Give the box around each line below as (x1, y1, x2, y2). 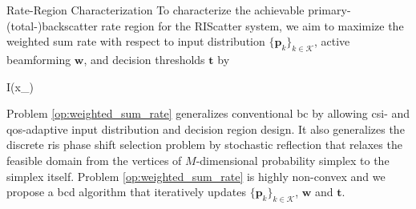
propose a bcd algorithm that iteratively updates (6, 183, 246, 200)
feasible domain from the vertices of (6, 151, 182, 168)
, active (313, 33, 350, 50)
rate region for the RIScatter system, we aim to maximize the (101, 17, 404, 34)
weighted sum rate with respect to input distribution (6, 33, 265, 50)
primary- (308, 2, 351, 18)
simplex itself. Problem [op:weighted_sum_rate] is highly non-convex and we (6, 167, 386, 184)
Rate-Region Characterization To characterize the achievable (6, 2, 305, 18)
